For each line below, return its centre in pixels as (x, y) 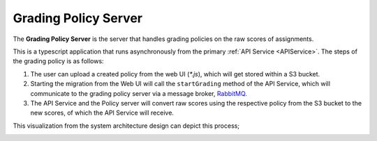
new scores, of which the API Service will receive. (102, 113)
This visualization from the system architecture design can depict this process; (126, 126)
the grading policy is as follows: (58, 61)
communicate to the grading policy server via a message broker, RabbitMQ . (139, 93)
